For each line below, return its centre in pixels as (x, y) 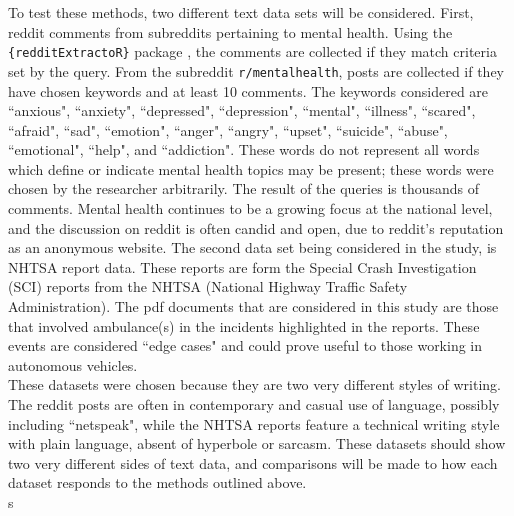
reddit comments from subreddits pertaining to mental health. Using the (230, 31)
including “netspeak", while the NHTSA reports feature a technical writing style (254, 423)
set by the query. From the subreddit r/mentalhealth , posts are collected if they (256, 70)
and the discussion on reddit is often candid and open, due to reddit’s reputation (256, 227)
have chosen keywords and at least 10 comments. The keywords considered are (248, 90)
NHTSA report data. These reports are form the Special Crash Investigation (242, 266)
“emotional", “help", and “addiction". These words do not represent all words (244, 149)
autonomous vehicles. (73, 364)
